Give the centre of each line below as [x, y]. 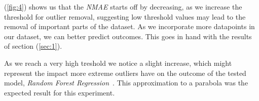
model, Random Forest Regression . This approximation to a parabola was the [126, 83]
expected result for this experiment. [60, 92]
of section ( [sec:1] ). [33, 46]
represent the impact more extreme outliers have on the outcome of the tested [125, 73]
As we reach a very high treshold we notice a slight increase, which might [118, 63]
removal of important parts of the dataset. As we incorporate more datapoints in [129, 26]
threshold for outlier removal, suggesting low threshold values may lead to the [125, 16]
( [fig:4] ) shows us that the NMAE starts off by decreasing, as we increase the [123, 7]
